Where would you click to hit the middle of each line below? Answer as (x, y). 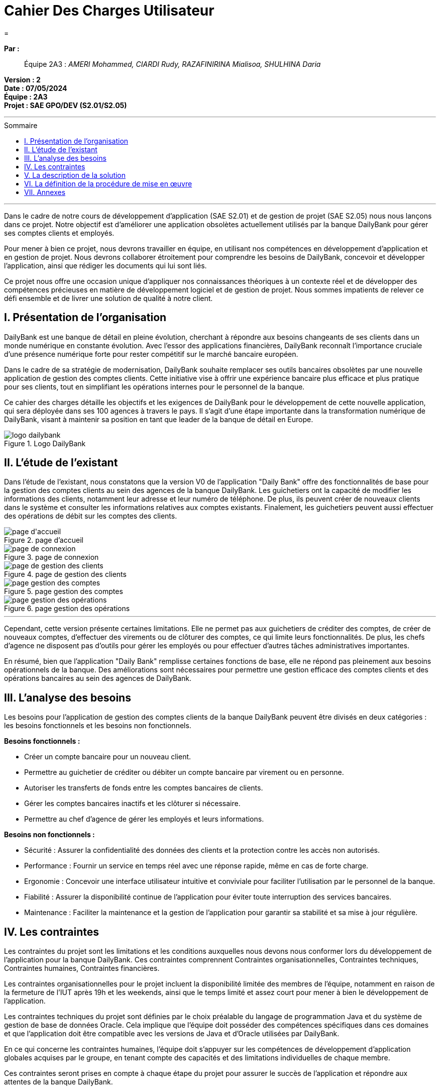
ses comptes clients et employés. (59, 233)
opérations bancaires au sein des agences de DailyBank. (98, 678)
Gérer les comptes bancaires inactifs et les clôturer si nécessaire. (132, 804)
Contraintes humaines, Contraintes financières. (82, 968)
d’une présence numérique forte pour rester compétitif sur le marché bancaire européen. (151, 354)
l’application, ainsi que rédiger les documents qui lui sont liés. (105, 265)
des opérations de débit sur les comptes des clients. (91, 516)
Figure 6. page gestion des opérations (67, 609)
